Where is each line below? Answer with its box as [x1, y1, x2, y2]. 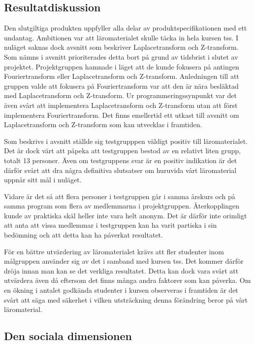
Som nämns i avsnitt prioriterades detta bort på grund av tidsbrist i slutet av [4, 51, 238, 62]
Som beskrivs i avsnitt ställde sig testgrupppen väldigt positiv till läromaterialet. [4, 136, 248, 146]
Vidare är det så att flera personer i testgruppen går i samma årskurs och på [4, 191, 235, 201]
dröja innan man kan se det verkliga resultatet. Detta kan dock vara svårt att [4, 265, 239, 275]
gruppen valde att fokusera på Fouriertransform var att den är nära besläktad [4, 80, 239, 91]
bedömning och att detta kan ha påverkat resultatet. [4, 230, 163, 240]
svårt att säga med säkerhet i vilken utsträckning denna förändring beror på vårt [4, 294, 248, 305]
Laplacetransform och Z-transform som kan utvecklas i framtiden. [4, 119, 202, 130]
